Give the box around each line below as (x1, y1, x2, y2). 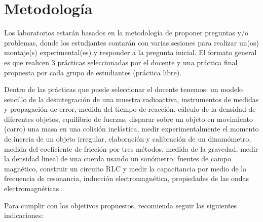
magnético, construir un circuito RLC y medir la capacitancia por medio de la (4, 163, 247, 173)
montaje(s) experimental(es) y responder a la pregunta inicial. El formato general (4, 47, 257, 58)
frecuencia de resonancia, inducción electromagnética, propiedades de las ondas (4, 173, 249, 184)
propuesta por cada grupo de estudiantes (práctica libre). (4, 67, 182, 77)
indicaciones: (4, 210, 44, 220)
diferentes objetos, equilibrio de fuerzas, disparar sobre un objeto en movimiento (4, 113, 253, 124)
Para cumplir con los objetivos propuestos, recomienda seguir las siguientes (4, 200, 237, 210)
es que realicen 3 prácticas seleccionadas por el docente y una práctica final (4, 57, 238, 67)
